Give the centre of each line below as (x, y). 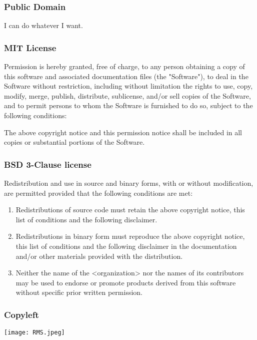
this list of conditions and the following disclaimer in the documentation (126, 246)
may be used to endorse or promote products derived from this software (126, 282)
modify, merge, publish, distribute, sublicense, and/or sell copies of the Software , (127, 95)
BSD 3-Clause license (48, 164)
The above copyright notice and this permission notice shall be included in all (123, 132)
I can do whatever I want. (43, 25)
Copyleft (21, 314)
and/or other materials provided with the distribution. (99, 256)
